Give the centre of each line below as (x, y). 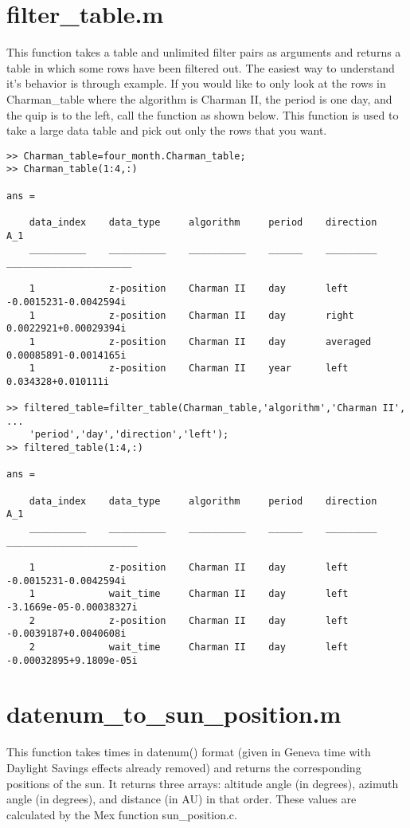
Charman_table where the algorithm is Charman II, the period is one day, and (199, 98)
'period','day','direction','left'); (129, 435)
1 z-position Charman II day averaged (200, 341)
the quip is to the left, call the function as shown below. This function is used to (203, 114)
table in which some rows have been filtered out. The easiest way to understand (201, 67)
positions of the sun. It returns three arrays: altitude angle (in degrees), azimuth (203, 783)
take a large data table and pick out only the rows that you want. (167, 130)
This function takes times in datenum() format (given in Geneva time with (189, 752)
